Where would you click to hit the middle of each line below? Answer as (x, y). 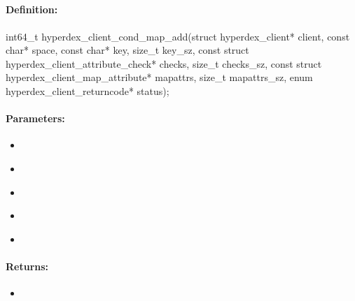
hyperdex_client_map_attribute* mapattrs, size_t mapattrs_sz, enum (159, 77)
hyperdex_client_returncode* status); (88, 90)
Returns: (27, 266)
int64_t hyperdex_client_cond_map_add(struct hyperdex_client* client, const (178, 36)
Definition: (32, 9)
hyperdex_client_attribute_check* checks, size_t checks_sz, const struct (164, 63)
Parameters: (35, 118)
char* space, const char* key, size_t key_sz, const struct (127, 50)
